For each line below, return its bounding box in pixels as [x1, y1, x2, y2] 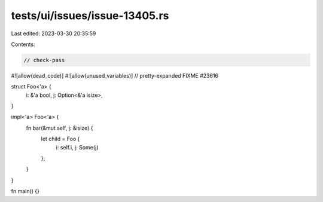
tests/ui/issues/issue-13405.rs [11, 9, 169, 22]
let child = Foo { [41, 135, 80, 143]
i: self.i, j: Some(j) [56, 143, 99, 151]
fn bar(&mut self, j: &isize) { [26, 124, 93, 131]
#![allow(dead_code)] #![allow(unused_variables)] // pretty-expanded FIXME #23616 [11, 72, 218, 79]
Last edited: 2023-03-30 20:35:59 [11, 30, 96, 37]
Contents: [11, 41, 35, 48]
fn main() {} [11, 188, 40, 195]
